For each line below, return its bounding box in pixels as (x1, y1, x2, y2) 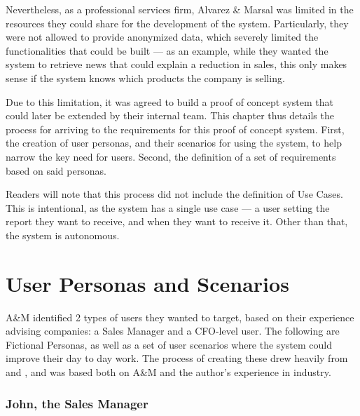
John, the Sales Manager (6, 394, 148, 412)
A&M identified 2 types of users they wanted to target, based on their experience (6, 309, 354, 324)
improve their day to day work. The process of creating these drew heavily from (6, 351, 348, 365)
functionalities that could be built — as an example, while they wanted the (6, 43, 328, 58)
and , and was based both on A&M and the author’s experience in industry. (6, 365, 331, 379)
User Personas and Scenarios (6, 269, 289, 297)
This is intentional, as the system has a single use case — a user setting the (6, 200, 330, 215)
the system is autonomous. (6, 227, 120, 242)
